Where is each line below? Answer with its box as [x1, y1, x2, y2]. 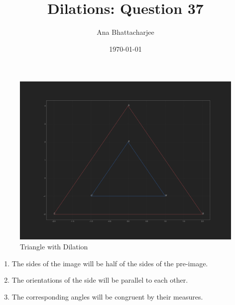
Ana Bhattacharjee [97, 27, 154, 37]
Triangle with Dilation [20, 241, 88, 251]
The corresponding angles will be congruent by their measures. [11, 291, 203, 302]
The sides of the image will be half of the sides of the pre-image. [11, 258, 208, 268]
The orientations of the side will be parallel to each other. [11, 275, 188, 285]
